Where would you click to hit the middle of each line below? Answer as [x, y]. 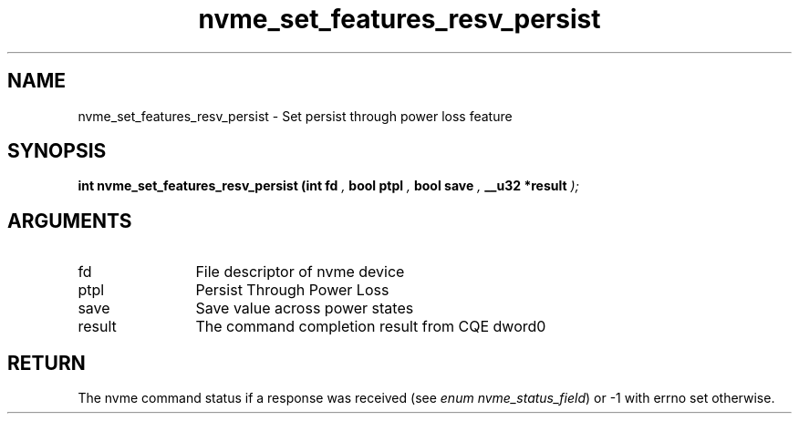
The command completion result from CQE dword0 [371, 327]
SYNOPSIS [57, 151]
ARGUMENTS [70, 221]
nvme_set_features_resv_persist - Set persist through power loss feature [295, 116]
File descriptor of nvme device [300, 272]
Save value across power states [305, 308]
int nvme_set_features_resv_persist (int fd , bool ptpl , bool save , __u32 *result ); [328, 186]
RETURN [47, 363]
